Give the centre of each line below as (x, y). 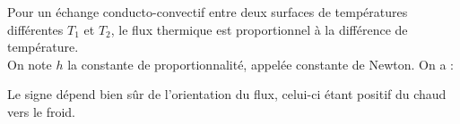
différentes (35, 29)
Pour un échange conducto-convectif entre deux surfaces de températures (208, 12)
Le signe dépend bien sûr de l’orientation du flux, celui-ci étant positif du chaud (227, 94)
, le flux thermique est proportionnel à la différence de (259, 29)
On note (30, 64)
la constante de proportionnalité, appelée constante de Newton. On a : (260, 64)
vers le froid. (41, 111)
